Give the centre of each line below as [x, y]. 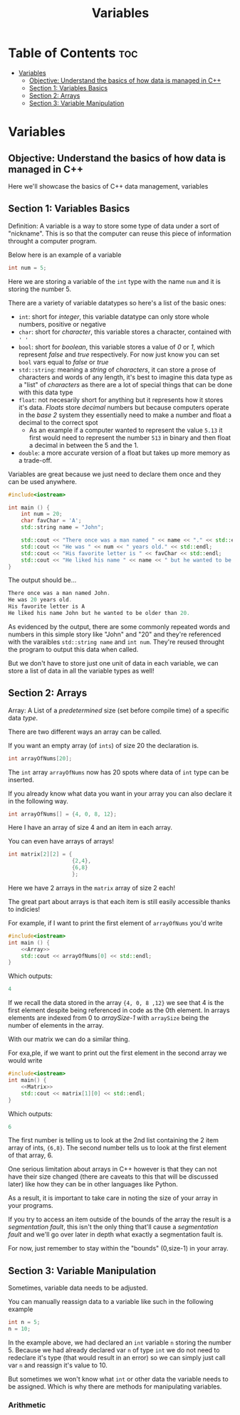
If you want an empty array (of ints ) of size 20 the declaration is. [103, 745]
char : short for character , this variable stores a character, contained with [125, 332]
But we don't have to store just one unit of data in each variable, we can [114, 663]
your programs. [31, 1206]
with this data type [46, 392]
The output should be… [42, 580]
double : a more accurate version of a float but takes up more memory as [124, 453]
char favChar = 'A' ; [51, 521]
